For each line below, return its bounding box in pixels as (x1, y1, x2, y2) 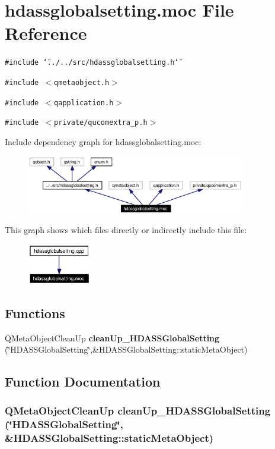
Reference (5, 21, 87, 45)
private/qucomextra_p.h (54, 118, 148, 127)
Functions (5, 303, 65, 322)
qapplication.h (54, 98, 114, 107)
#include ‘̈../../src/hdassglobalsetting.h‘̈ (5, 58, 179, 67)
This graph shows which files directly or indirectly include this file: (5, 224, 247, 236)
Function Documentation (5, 372, 161, 391)
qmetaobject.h (54, 78, 110, 87)
